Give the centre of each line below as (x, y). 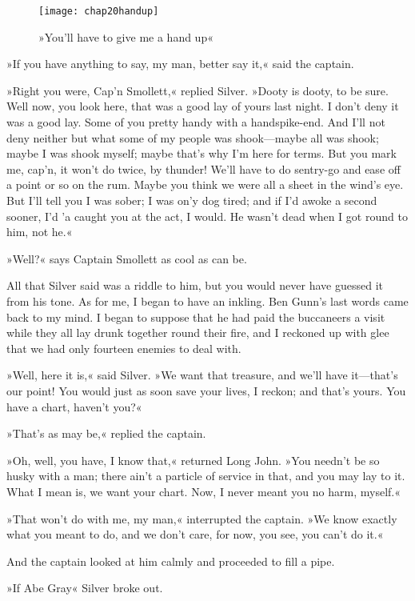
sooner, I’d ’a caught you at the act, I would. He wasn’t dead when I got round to (207, 216)
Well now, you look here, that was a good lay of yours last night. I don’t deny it (203, 106)
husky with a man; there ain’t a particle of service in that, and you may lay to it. (206, 476)
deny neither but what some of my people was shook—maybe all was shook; (193, 137)
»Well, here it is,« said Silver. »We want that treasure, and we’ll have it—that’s (202, 375)
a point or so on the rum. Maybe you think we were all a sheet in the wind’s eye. (205, 184)
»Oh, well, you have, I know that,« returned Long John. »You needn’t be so (193, 460)
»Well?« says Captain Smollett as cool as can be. (127, 258)
